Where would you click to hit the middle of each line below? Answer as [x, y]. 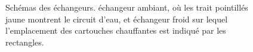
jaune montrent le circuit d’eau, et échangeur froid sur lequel [117, 19]
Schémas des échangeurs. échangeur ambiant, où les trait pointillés [127, 7]
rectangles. [25, 42]
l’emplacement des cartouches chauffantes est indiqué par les [116, 30]
